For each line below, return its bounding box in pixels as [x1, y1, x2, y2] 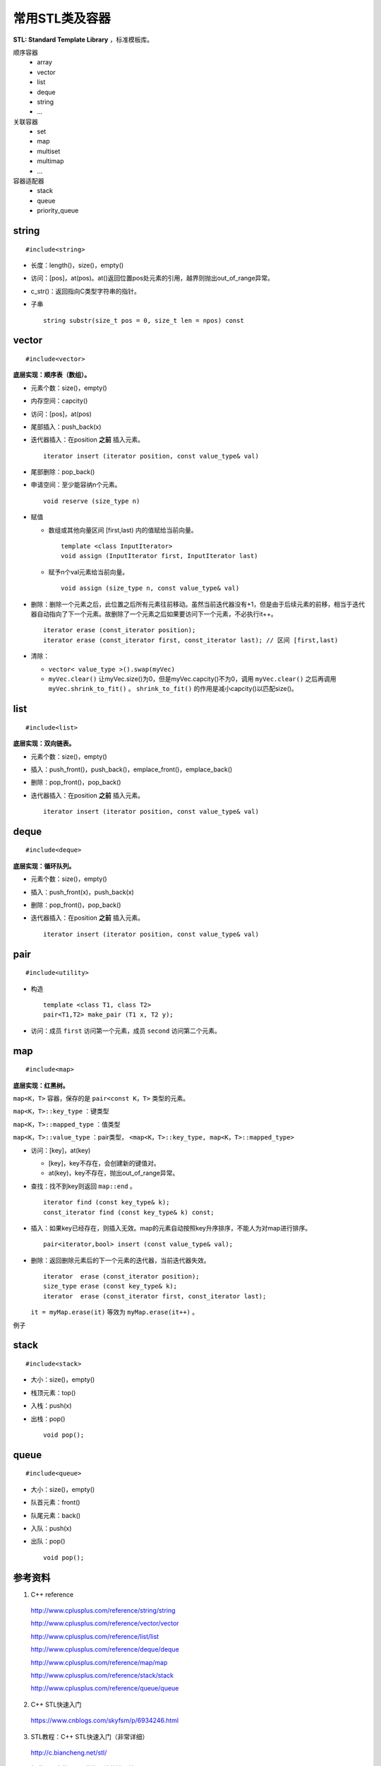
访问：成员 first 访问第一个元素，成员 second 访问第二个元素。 [30, 1026, 222, 1035]
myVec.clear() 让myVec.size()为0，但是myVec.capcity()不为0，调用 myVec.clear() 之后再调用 [48, 675, 337, 683]
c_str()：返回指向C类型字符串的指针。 [30, 287, 141, 295]
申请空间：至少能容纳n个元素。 [30, 480, 121, 489]
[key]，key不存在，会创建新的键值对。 [48, 1158, 160, 1167]
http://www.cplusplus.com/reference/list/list [30, 1632, 159, 1640]
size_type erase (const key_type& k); [43, 1282, 178, 1291]
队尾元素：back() [30, 1511, 81, 1519]
